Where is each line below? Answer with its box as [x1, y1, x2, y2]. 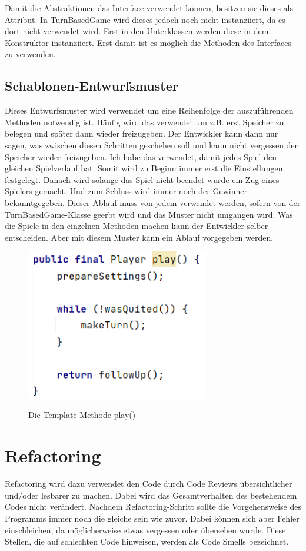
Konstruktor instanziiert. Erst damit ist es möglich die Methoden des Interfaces [5, 36, 292, 48]
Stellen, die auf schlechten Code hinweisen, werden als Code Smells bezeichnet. [5, 535, 289, 547]
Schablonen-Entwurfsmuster [5, 77, 178, 95]
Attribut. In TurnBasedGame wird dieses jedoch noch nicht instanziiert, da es [5, 13, 285, 25]
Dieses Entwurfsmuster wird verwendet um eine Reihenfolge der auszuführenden [5, 104, 294, 117]
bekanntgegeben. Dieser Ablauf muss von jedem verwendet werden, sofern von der [5, 196, 301, 208]
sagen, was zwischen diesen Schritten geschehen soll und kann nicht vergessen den [5, 138, 300, 151]
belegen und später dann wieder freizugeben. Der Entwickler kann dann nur [5, 127, 278, 140]
